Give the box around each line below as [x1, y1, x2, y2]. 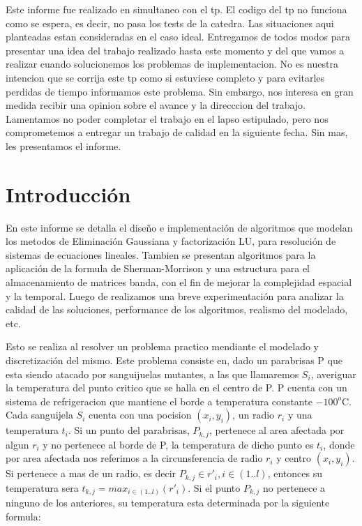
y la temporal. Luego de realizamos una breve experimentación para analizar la [6, 288, 344, 303]
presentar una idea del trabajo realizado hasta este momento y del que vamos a [6, 43, 345, 57]
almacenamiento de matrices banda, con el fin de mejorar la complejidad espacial [6, 275, 352, 290]
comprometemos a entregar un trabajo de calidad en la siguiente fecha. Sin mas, [6, 125, 348, 140]
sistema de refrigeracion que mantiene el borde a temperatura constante [6, 393, 312, 408]
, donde [323, 437, 355, 451]
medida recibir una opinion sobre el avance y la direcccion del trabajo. [6, 98, 306, 112]
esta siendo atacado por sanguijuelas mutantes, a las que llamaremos [6, 366, 299, 381]
